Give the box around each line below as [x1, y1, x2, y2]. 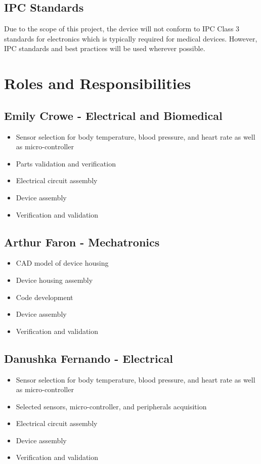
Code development [16, 291, 73, 302]
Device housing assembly [16, 274, 93, 285]
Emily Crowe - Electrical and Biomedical [4, 107, 223, 123]
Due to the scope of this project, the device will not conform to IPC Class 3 [4, 23, 240, 34]
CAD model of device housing [16, 258, 109, 268]
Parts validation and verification [16, 158, 116, 168]
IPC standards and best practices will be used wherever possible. [4, 43, 205, 54]
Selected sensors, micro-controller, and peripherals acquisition [16, 401, 207, 411]
